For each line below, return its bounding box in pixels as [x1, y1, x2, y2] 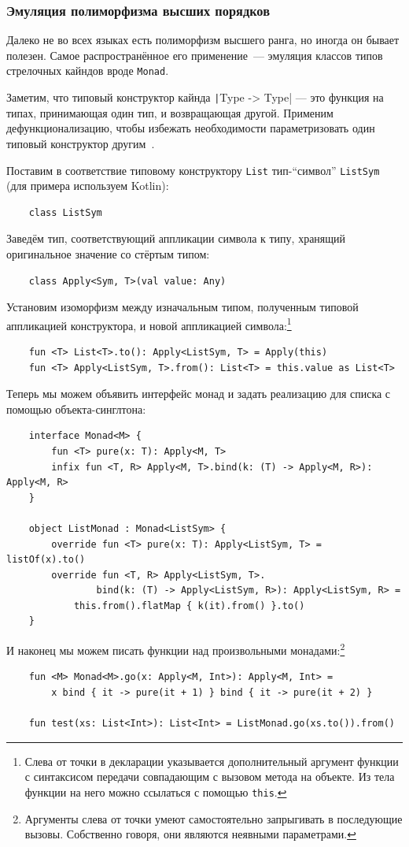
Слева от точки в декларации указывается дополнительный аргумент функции [24, 752, 399, 769]
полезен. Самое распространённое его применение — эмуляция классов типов [6, 46, 383, 63]
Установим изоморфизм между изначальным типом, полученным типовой [6, 299, 359, 315]
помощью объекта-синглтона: [6, 400, 146, 417]
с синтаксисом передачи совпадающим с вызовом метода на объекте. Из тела [24, 768, 395, 785]
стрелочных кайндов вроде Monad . [6, 62, 169, 79]
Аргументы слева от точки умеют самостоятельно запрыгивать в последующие [24, 810, 403, 827]
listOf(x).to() [6, 554, 86, 566]
